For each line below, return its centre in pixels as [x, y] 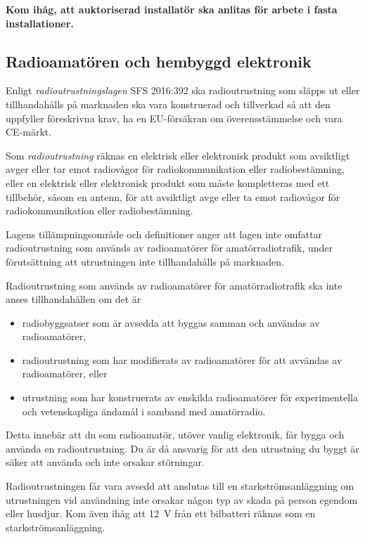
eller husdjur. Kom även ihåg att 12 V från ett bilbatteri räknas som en [161, 513]
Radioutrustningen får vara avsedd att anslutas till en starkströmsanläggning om [180, 486]
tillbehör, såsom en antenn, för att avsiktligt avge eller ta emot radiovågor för [173, 196]
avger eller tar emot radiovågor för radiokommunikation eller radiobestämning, [175, 169]
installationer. [40, 23]
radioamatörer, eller [65, 374]
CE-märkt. [29, 132]
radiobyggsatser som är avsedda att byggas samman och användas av [171, 322]
